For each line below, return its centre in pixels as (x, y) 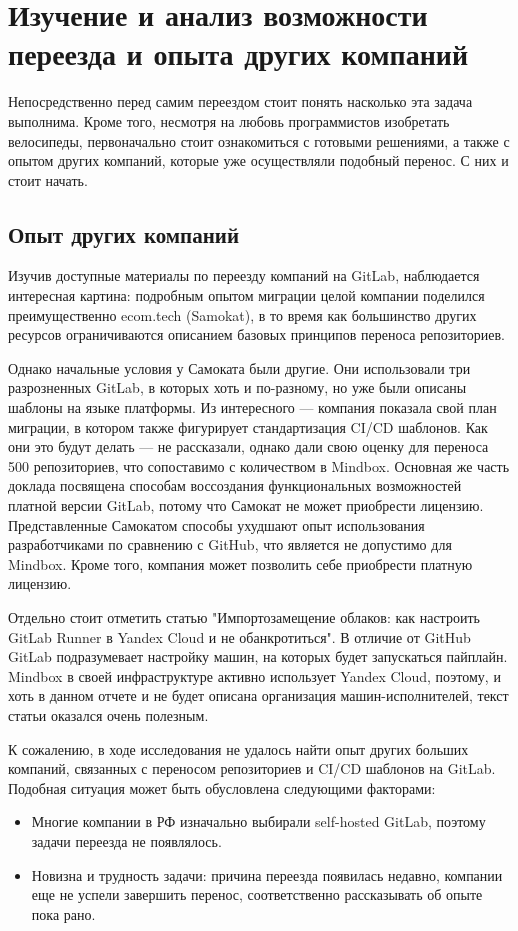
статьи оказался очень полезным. (108, 714)
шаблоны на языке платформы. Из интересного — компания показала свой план (252, 407)
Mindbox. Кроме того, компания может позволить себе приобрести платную (240, 563)
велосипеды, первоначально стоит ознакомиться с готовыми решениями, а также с (259, 140)
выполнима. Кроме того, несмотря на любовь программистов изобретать (229, 120)
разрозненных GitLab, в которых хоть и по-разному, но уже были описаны (237, 387)
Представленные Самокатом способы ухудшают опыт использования (216, 524)
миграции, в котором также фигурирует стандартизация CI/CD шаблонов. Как (248, 426)
